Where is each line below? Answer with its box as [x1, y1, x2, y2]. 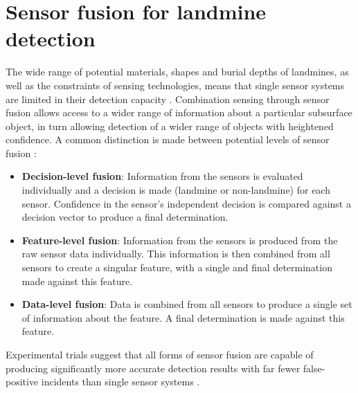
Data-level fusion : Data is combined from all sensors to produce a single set [21, 297, 352, 311]
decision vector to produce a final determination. [21, 210, 229, 224]
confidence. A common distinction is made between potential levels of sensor [6, 132, 330, 147]
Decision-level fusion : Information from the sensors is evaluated [21, 169, 303, 183]
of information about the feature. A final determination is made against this [21, 310, 345, 325]
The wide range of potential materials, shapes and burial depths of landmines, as [6, 64, 349, 79]
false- [303, 360, 325, 375]
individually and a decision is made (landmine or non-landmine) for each [21, 183, 330, 197]
